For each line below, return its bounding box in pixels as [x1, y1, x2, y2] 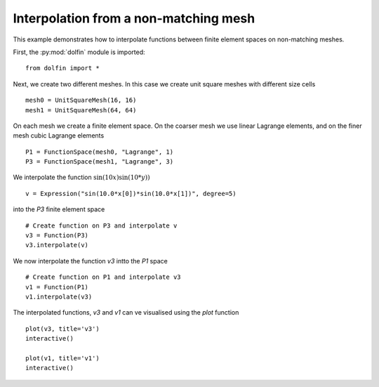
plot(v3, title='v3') [25, 324, 100, 333]
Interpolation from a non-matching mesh [13, 11, 255, 26]
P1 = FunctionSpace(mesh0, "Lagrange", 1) [25, 147, 174, 156]
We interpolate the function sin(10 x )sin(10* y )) [13, 173, 150, 182]
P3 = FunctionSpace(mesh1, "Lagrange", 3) [25, 158, 174, 166]
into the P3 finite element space [13, 205, 105, 214]
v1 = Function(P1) [25, 283, 89, 291]
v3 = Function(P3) [25, 232, 89, 240]
